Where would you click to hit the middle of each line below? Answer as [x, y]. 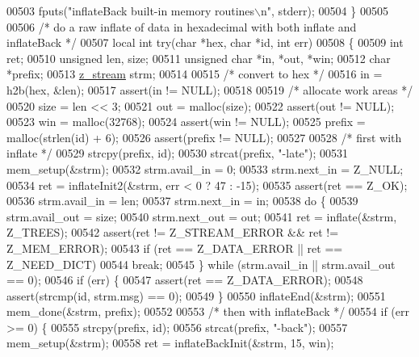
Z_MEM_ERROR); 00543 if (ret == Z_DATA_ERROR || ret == [175, 248]
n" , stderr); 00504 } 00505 [325, 10]
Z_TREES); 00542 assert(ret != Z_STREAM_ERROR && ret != [173, 232]
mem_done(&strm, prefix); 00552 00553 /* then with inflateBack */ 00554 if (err [208, 311]
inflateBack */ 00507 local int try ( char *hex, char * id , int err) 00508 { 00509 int [205, 42]
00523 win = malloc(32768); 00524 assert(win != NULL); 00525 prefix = [186, 122]
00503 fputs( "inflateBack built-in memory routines [131, 10]
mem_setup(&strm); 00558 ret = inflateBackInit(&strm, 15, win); [170, 343]
